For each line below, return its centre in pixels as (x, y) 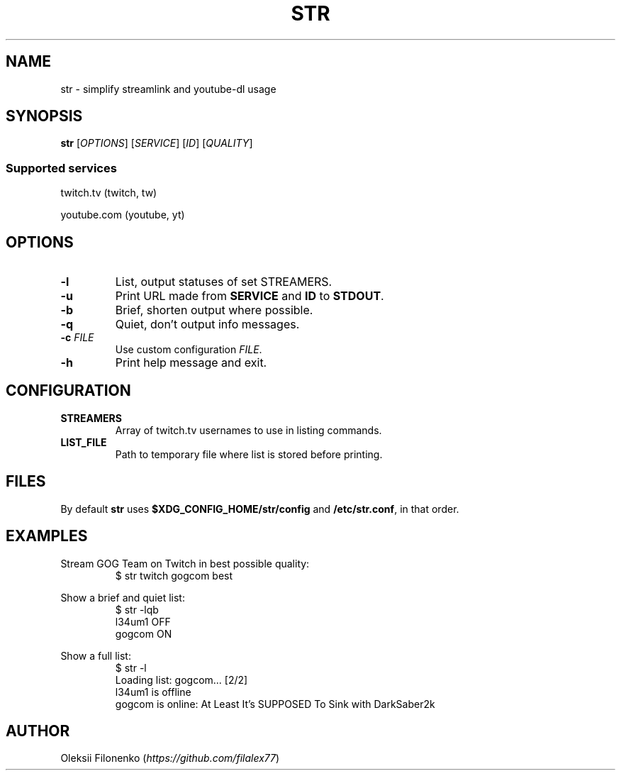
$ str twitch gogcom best (174, 575)
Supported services (61, 168)
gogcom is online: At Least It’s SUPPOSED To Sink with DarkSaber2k (275, 704)
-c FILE (77, 338)
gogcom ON (144, 633)
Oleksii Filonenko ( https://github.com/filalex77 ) (170, 758)
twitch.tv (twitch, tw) (109, 193)
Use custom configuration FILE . (189, 350)
